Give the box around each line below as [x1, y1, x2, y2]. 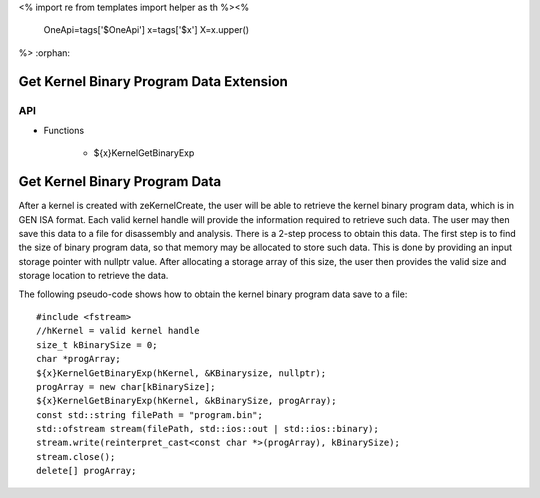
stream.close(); [36, 451, 116, 462]
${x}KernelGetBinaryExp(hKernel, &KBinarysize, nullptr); [36, 367, 327, 379]
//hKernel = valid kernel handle [36, 325, 200, 337]
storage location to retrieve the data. [18, 270, 169, 282]
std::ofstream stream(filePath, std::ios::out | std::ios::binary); [36, 423, 379, 435]
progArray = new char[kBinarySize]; [36, 381, 216, 392]
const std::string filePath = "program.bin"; [36, 409, 264, 420]
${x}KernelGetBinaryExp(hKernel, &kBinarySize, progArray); [36, 395, 337, 407]
